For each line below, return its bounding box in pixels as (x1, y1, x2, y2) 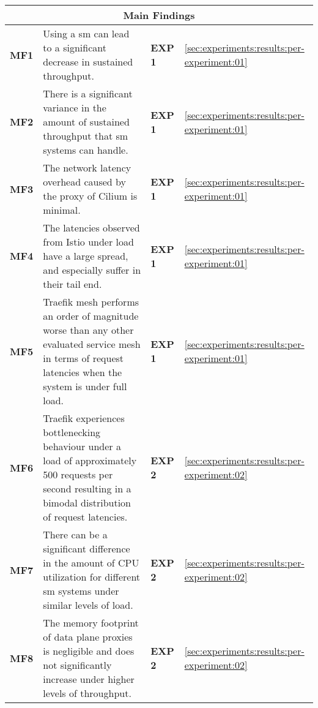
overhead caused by (43, 175, 126, 189)
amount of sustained (43, 115, 130, 129)
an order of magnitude (43, 309, 139, 323)
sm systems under (43, 584, 119, 598)
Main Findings (123, 8, 195, 22)
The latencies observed (43, 220, 140, 235)
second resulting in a (43, 481, 131, 495)
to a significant (43, 40, 106, 55)
